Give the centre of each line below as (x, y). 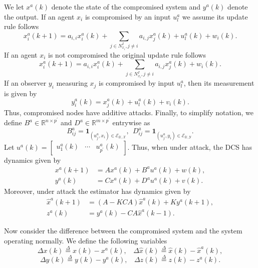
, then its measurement (219, 83)
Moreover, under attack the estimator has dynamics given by (97, 191)
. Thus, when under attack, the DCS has (190, 147)
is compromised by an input (128, 16)
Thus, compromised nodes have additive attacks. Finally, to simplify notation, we (129, 112)
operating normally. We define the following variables (86, 240)
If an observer (25, 83)
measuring (72, 83)
